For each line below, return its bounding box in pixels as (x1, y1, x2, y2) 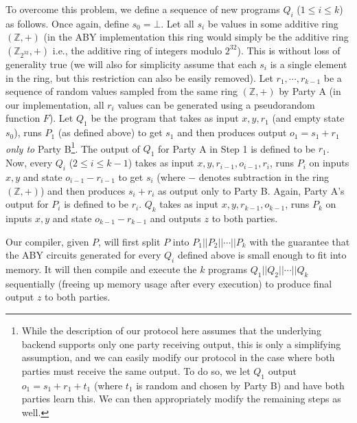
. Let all (161, 16, 194, 30)
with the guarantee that (249, 234, 350, 248)
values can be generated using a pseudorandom (117, 97, 315, 111)
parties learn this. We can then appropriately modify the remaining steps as (21, 391, 341, 406)
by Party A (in (279, 84, 341, 98)
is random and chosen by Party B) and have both (136, 378, 345, 392)
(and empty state (272, 111, 345, 125)
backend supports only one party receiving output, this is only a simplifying (21, 336, 341, 351)
